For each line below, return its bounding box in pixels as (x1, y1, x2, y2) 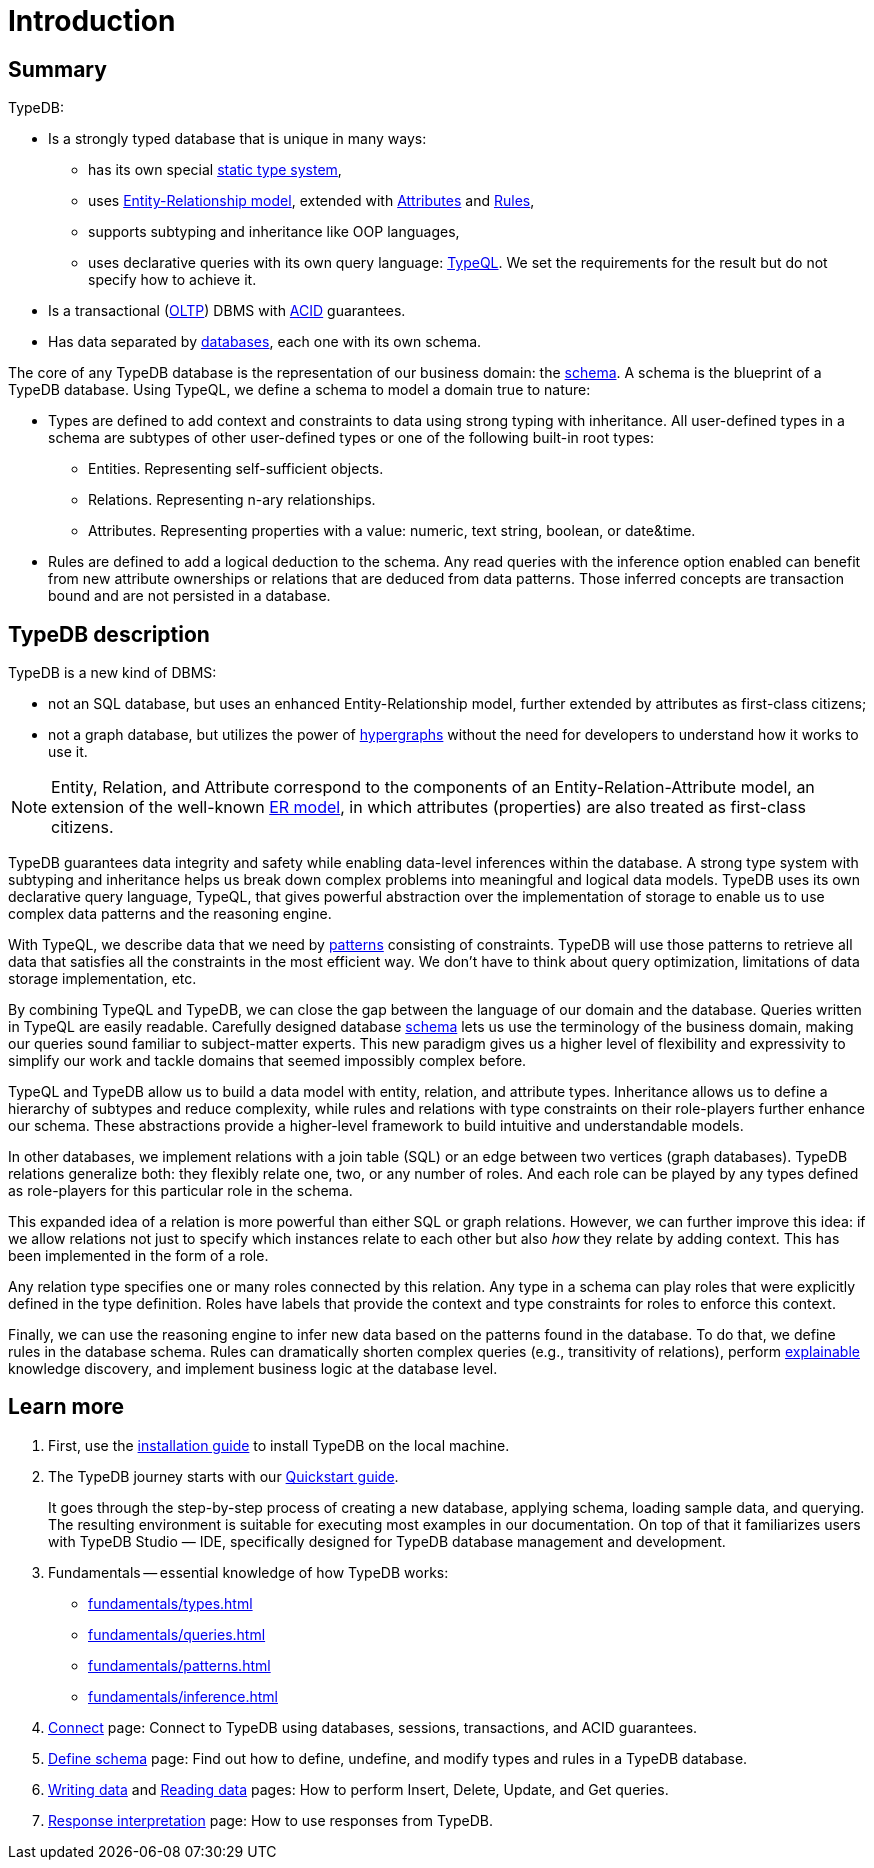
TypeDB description (8, 621, 210, 647)
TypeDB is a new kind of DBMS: (8, 664, 217, 682)
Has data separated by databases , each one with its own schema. (48, 333, 482, 351)
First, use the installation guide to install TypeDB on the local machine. (48, 1436, 510, 1454)
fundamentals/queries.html (88, 1625, 266, 1643)
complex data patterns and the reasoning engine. (8, 905, 332, 923)
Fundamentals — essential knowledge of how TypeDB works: (48, 1563, 449, 1581)
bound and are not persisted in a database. (48, 587, 331, 605)
